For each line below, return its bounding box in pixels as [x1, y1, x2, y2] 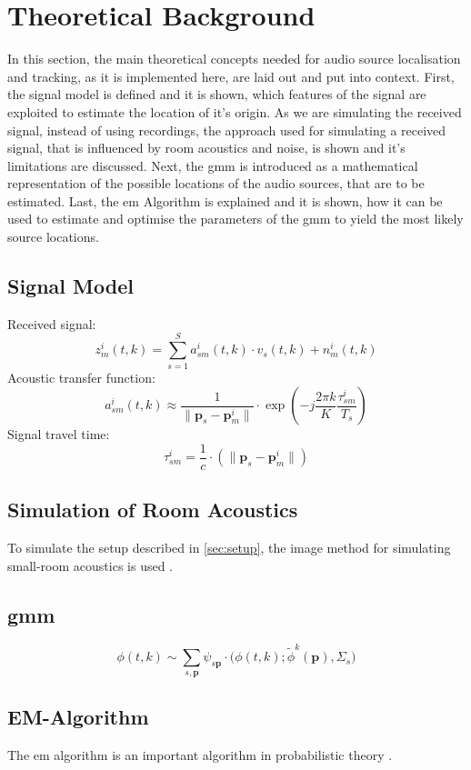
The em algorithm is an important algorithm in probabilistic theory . [7, 745, 393, 764]
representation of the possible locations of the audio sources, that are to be [7, 174, 425, 193]
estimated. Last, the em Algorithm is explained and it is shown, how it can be [7, 191, 443, 210]
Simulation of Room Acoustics [7, 495, 298, 524]
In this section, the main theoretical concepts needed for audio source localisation [7, 49, 461, 68]
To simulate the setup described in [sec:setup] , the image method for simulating [7, 538, 451, 557]
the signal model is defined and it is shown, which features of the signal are [7, 85, 426, 104]
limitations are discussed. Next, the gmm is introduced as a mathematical [7, 155, 418, 175]
